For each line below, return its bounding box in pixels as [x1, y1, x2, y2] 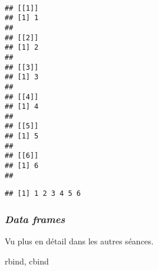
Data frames [5, 211, 65, 226]
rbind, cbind [5, 254, 49, 267]
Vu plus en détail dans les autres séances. [5, 235, 154, 247]
